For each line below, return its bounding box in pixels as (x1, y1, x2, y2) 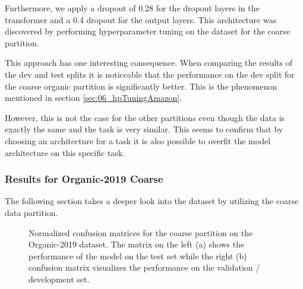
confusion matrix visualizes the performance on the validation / (29, 261, 260, 274)
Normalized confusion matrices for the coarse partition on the (29, 226, 253, 239)
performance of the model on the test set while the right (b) (29, 249, 247, 262)
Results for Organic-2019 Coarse (5, 172, 163, 186)
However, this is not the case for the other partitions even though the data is (5, 111, 285, 123)
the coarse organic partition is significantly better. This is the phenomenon (5, 80, 277, 92)
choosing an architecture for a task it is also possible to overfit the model (5, 134, 271, 147)
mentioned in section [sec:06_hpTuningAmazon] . (5, 91, 182, 104)
